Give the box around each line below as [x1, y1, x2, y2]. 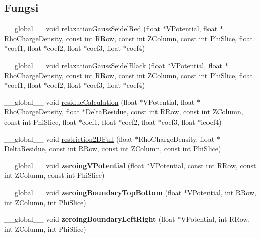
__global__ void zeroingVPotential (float [4, 160, 144, 170]
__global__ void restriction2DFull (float [4, 133, 133, 144]
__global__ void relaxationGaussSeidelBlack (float [4, 59, 165, 70]
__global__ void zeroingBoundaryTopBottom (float [4, 187, 182, 197]
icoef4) [201, 116, 222, 127]
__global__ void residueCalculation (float [4, 96, 137, 107]
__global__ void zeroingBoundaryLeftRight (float [4, 214, 175, 224]
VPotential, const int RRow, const [150, 160, 256, 170]
